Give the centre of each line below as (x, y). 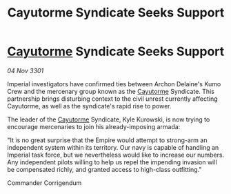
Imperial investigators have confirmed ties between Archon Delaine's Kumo (114, 84)
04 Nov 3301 (26, 70)
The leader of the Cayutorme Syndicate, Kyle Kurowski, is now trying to (109, 119)
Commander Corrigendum (44, 183)
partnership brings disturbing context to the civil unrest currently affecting (113, 99)
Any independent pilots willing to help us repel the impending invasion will (112, 162)
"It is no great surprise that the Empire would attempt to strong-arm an (107, 140)
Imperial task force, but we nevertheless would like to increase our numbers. (116, 155)
